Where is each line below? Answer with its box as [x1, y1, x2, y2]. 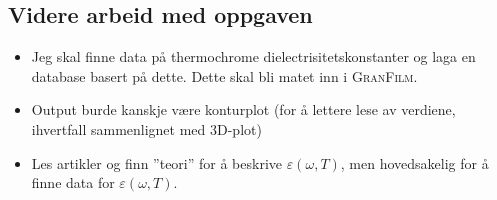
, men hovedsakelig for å [340, 152, 489, 173]
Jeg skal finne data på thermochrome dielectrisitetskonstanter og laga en [31, 46, 476, 67]
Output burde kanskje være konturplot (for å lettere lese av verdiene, [31, 99, 456, 120]
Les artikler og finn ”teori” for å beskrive [31, 152, 283, 173]
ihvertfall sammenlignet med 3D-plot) [31, 118, 262, 139]
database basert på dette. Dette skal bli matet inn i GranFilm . [31, 65, 418, 86]
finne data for [31, 172, 115, 193]
